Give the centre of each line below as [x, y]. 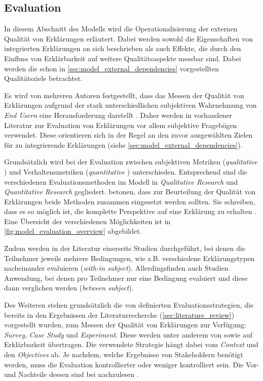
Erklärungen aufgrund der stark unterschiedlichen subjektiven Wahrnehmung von [130, 105]
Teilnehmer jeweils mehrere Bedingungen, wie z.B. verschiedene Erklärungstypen [129, 258]
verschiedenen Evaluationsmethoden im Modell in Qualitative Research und [121, 181]
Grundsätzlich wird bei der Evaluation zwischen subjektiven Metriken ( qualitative [131, 162]
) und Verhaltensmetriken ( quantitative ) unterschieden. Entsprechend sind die [126, 171]
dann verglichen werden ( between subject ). [69, 288]
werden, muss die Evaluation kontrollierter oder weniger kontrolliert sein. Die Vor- [132, 364]
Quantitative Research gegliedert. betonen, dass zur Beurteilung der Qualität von [130, 192]
